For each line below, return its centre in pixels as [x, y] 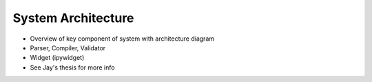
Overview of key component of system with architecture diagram [122, 39]
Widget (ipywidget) [57, 58]
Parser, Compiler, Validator [68, 48]
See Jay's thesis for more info [72, 67]
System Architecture [73, 18]
